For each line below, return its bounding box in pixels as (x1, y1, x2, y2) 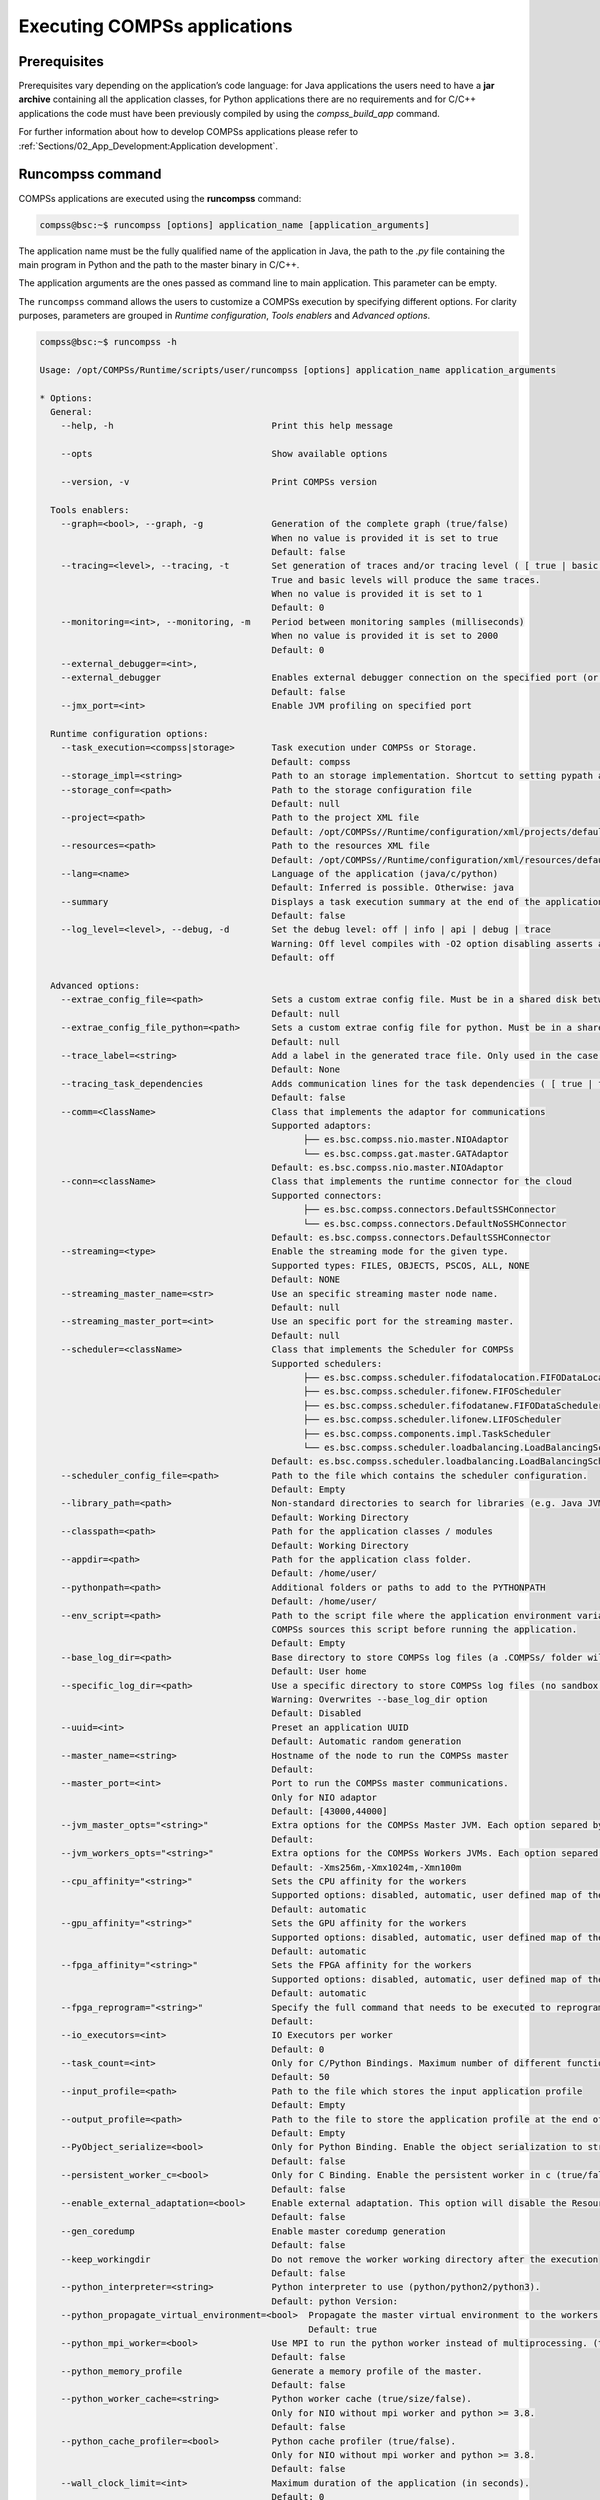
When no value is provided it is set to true (271, 532, 499, 544)
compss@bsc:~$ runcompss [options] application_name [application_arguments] (39, 219, 430, 230)
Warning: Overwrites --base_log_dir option (271, 1693, 489, 1705)
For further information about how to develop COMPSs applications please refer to (18, 126, 359, 138)
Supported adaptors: (271, 1120, 372, 1131)
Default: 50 (271, 2071, 330, 2083)
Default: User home (271, 1666, 367, 1677)
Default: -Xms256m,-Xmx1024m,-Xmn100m (271, 1861, 462, 1873)
